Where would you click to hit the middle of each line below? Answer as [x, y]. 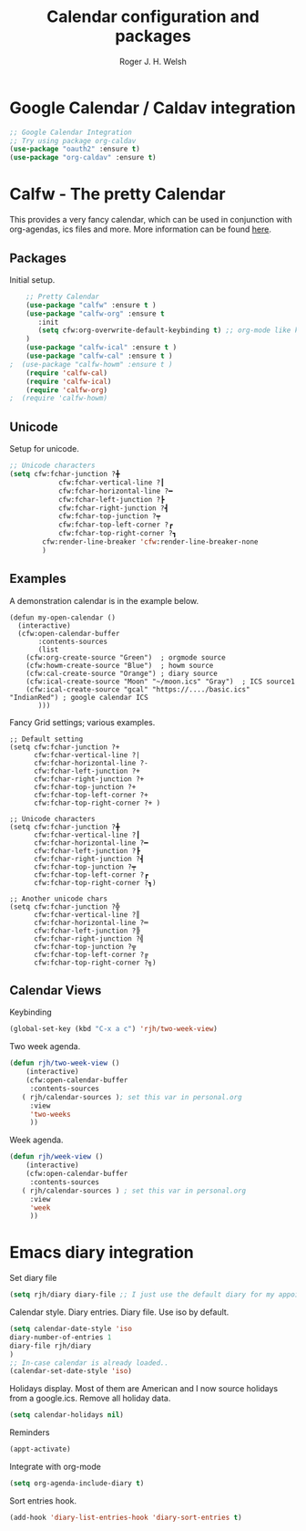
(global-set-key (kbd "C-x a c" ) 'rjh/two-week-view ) [114, 1029]
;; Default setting [46, 739]
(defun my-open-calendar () [63, 618]
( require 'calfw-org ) [66, 390]
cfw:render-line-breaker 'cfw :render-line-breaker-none [150, 542]
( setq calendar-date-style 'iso [71, 1329]
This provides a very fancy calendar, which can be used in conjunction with [151, 220]
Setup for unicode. [44, 449]
